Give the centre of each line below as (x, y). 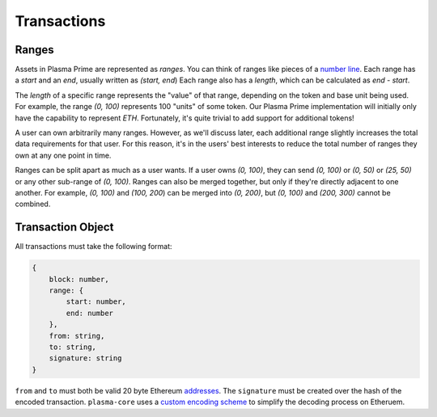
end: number (89, 313)
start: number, (96, 302)
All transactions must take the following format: (94, 246)
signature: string (85, 358)
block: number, (79, 279)
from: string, (77, 336)
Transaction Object (64, 227)
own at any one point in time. (63, 155)
